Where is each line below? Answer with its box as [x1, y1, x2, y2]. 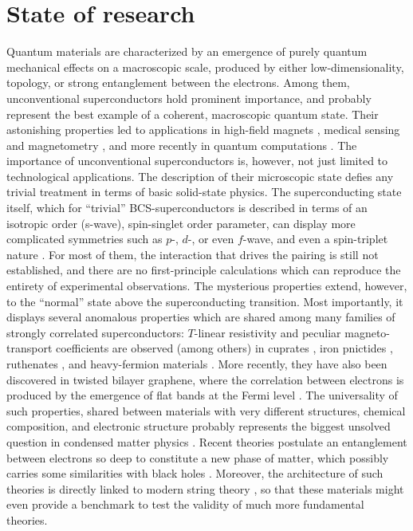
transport [6, 340, 53, 356]
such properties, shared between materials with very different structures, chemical [6, 402, 406, 419]
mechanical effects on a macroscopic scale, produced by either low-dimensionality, [6, 58, 404, 75]
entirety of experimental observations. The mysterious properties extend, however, [6, 277, 407, 294]
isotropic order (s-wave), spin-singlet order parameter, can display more [6, 214, 356, 231]
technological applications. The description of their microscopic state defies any [6, 167, 394, 184]
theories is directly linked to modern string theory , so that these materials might [6, 480, 404, 497]
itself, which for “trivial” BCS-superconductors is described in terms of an [6, 199, 368, 216]
